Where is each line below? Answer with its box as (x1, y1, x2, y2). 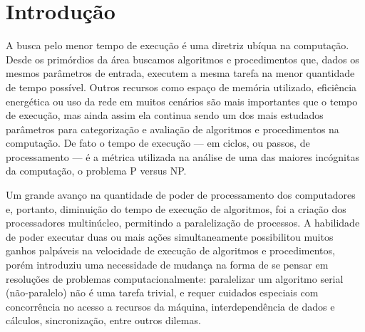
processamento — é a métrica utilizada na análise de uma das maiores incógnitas (6, 149, 359, 164)
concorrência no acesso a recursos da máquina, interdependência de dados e (6, 299, 335, 313)
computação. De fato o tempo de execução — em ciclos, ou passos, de (6, 135, 310, 150)
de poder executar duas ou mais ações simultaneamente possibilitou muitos (6, 229, 334, 244)
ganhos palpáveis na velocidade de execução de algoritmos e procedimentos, (6, 243, 335, 258)
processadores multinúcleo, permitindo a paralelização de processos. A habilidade (6, 215, 360, 230)
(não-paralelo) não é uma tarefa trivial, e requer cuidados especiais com (6, 285, 319, 300)
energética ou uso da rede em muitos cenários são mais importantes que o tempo (6, 93, 358, 108)
